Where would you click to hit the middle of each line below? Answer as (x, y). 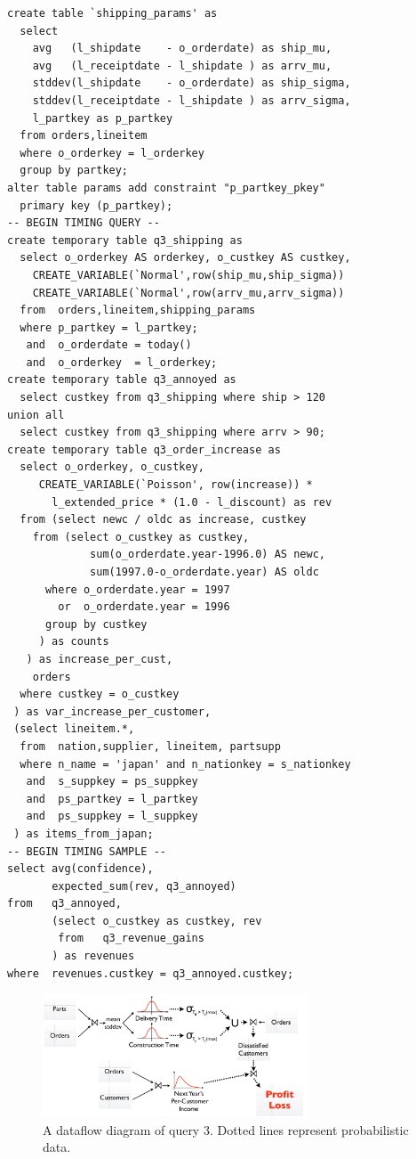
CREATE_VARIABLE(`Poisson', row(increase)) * (176, 485)
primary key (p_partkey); (96, 205)
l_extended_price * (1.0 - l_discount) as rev (192, 502)
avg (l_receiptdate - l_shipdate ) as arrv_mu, (182, 65)
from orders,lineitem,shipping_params (138, 310)
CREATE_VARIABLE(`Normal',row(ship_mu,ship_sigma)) (188, 275)
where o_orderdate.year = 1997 (137, 589)
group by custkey (96, 624)
